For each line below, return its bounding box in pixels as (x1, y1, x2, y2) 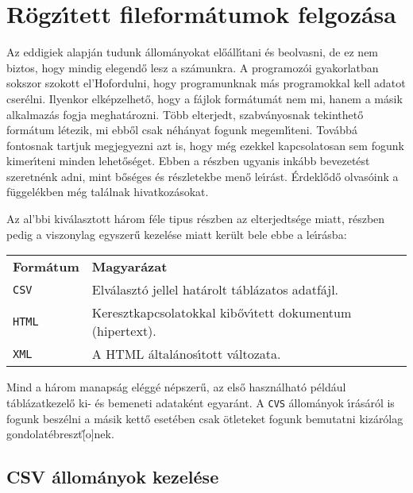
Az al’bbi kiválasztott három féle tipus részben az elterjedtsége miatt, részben (6, 210, 385, 227)
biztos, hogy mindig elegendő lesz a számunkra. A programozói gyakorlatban (6, 59, 379, 75)
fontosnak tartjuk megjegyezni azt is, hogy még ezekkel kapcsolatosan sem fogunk (6, 137, 404, 153)
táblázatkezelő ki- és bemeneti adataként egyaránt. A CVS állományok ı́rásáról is (6, 394, 395, 410)
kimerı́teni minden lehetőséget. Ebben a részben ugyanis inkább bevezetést (6, 152, 370, 169)
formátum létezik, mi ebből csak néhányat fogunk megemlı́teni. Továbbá (6, 121, 357, 138)
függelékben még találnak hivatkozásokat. (6, 183, 209, 200)
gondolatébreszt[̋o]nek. (6, 426, 114, 442)
